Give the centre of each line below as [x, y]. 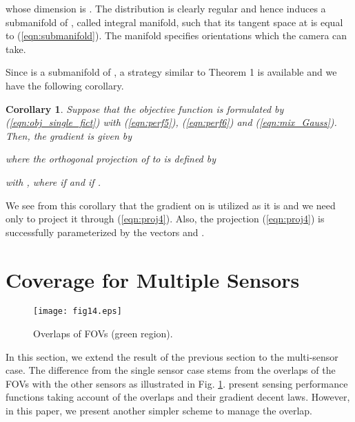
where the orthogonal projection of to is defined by [111, 159]
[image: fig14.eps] [78, 312]
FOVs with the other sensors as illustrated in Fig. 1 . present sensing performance [177, 383]
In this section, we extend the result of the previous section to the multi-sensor [172, 356]
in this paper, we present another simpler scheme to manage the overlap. [159, 411]
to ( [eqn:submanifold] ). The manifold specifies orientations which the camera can [176, 35]
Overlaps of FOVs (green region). [103, 334]
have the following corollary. [65, 85]
